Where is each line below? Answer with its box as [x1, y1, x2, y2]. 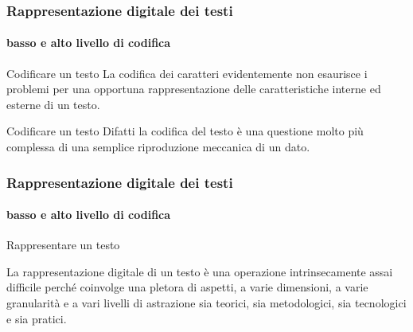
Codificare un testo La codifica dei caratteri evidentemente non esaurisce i [6, 64, 368, 81]
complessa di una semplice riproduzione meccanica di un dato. [6, 139, 310, 155]
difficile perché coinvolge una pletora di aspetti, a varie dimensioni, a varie [6, 279, 368, 295]
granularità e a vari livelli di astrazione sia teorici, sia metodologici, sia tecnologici [6, 295, 407, 311]
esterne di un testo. [6, 96, 100, 112]
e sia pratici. [6, 310, 67, 326]
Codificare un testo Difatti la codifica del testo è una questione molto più [6, 123, 364, 139]
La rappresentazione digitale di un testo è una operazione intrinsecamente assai [6, 263, 393, 279]
